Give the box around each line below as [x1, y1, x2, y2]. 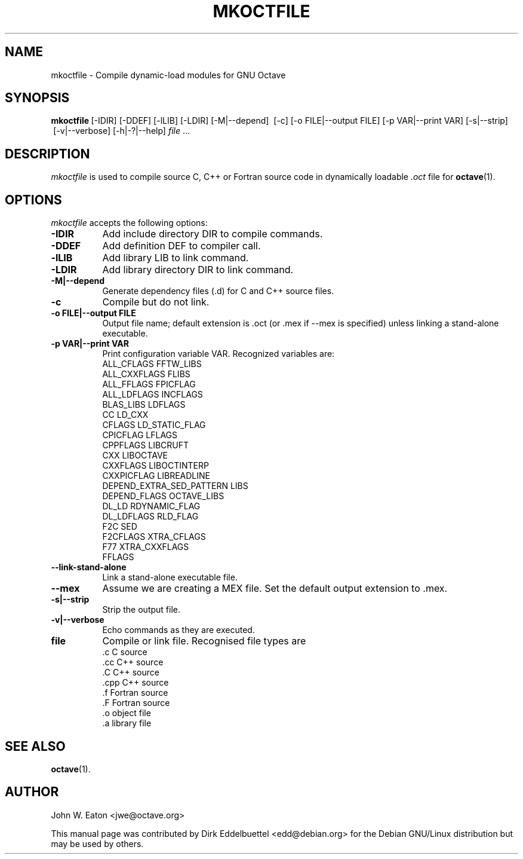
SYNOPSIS [5, 90, 70, 106]
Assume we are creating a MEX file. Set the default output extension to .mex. [102, 582, 448, 595]
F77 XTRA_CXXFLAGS [102, 542, 189, 552]
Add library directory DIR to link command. [102, 264, 294, 276]
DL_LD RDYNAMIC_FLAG [102, 501, 201, 512]
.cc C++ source [102, 657, 164, 668]
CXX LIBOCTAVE [102, 450, 168, 461]
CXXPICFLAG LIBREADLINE [102, 470, 210, 481]
